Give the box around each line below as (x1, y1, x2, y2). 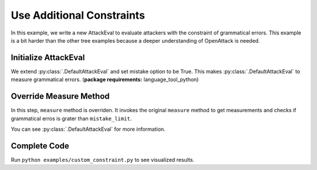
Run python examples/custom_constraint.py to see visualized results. (11, 156, 195, 163)
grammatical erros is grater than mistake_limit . (11, 115, 132, 122)
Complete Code (11, 141, 70, 151)
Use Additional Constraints (11, 9, 145, 22)
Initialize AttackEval (11, 53, 85, 63)
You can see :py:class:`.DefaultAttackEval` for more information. (11, 126, 166, 133)
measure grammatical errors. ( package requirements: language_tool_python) (11, 76, 199, 83)
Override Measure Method (11, 91, 110, 102)
